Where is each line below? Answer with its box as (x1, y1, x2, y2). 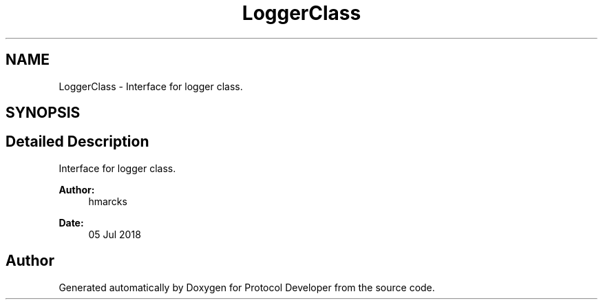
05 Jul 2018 (88, 228, 141, 240)
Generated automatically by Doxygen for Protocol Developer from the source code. (59, 281, 435, 293)
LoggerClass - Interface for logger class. (59, 80, 243, 92)
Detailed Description (6, 133, 149, 151)
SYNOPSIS (6, 104, 81, 122)
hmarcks (88, 195, 127, 207)
